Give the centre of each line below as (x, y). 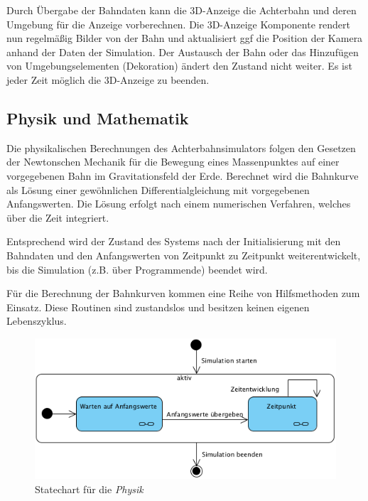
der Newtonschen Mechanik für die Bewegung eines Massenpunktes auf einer (173, 162)
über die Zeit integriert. (58, 217)
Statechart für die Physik (89, 489)
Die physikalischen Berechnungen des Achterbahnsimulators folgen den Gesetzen (181, 147)
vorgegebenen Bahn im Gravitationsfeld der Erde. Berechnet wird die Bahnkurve (183, 175)
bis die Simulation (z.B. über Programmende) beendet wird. (137, 269)
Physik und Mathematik (98, 118)
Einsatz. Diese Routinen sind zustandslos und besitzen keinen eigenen (158, 307)
